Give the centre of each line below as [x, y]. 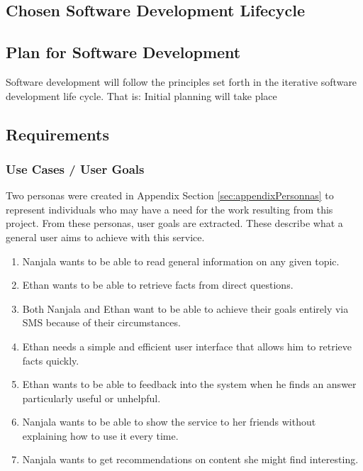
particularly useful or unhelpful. [91, 398]
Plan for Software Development [123, 52]
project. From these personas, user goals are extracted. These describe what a [174, 223]
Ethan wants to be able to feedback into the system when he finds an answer [189, 384]
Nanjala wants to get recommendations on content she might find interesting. [190, 459]
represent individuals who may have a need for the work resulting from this [169, 209]
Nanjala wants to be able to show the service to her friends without [169, 422]
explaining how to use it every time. [100, 435]
